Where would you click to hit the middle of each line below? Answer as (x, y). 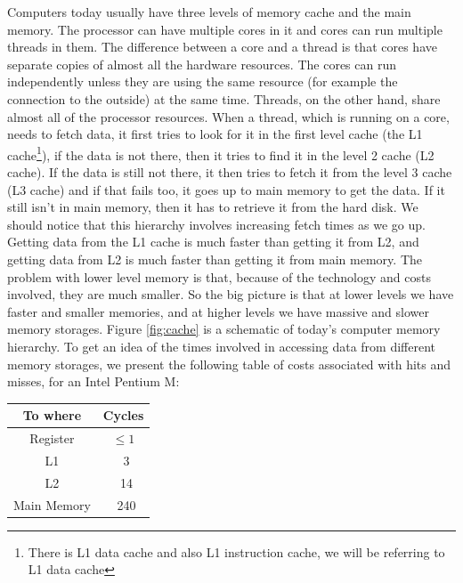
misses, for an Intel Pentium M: (93, 381)
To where (52, 415)
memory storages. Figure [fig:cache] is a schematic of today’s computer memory (224, 329)
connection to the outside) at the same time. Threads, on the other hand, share (224, 98)
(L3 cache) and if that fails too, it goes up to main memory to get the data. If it (226, 189)
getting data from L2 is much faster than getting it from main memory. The (215, 259)
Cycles (123, 415)
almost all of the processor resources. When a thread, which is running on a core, (228, 116)
